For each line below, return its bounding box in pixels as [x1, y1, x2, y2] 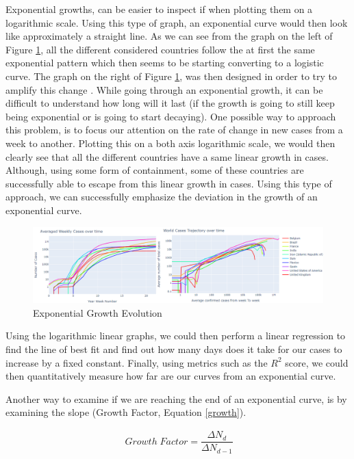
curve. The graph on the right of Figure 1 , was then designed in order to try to [5, 68, 338, 83]
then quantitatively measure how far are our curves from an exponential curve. [5, 369, 336, 383]
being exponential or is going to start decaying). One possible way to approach [5, 109, 336, 123]
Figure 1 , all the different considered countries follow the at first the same [5, 42, 315, 56]
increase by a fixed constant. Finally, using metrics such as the [5, 355, 268, 369]
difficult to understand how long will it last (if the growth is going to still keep [5, 96, 335, 110]
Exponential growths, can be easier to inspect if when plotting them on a [5, 2, 313, 16]
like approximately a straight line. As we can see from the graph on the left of [5, 29, 333, 43]
